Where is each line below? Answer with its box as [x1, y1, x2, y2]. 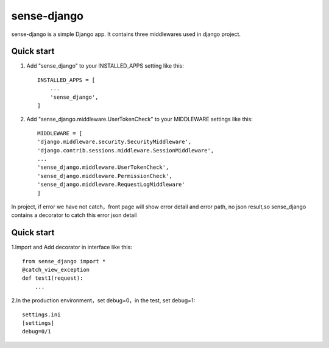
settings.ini [22, 311, 61, 318]
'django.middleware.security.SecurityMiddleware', [37, 138, 192, 146]
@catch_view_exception [22, 266, 90, 273]
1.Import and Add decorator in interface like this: [11, 244, 132, 251]
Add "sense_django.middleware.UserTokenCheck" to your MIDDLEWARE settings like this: [26, 116, 253, 123]
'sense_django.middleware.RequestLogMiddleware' [37, 181, 185, 188]
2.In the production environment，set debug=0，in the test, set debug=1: [11, 297, 196, 304]
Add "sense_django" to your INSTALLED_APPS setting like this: [26, 62, 184, 69]
